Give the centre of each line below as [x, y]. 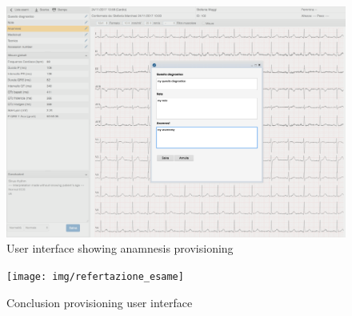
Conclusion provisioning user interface [100, 302]
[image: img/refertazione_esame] [95, 276]
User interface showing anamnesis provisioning [120, 248]
